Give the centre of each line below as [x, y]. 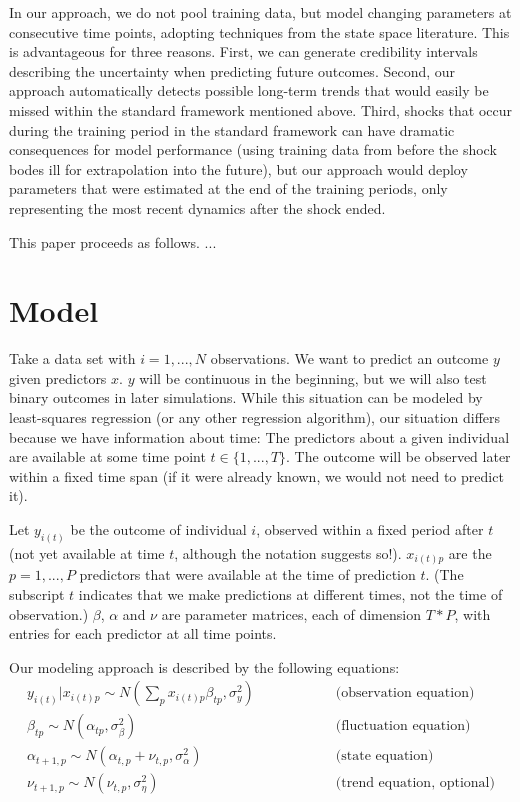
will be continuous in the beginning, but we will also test [313, 377]
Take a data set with [72, 358]
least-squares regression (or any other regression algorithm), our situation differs [255, 417]
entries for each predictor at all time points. [143, 633]
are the [470, 552]
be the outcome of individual [158, 529]
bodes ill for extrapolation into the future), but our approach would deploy [238, 168]
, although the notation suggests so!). [288, 552]
